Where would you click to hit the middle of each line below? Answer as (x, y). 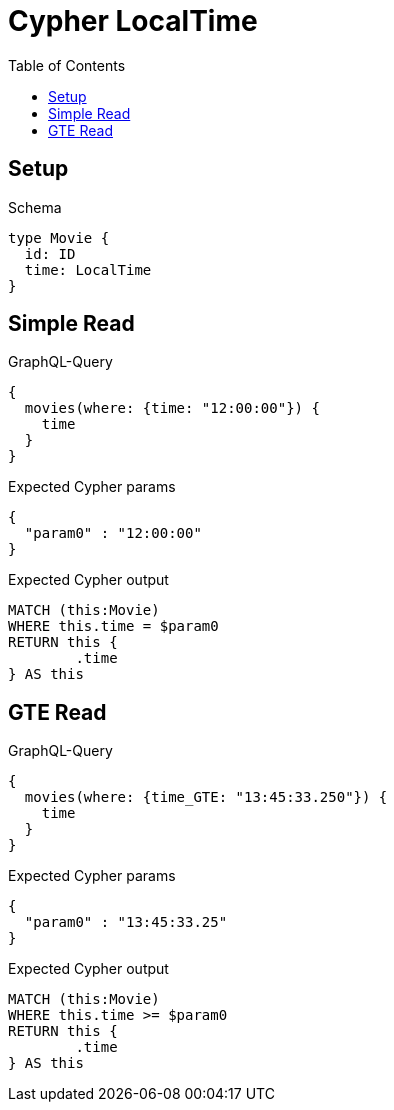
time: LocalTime (88, 269)
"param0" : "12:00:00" (113, 533)
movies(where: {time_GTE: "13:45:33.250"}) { (206, 797)
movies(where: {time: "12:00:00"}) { (172, 408)
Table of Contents (67, 65)
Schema (35, 207)
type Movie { (59, 237)
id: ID (50, 253)
